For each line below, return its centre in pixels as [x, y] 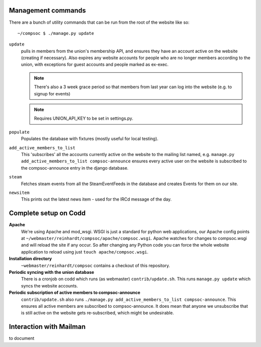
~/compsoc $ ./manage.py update [56, 33]
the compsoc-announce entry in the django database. [75, 168]
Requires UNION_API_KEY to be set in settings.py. [84, 118]
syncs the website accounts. [50, 285]
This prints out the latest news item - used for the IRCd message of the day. [96, 199]
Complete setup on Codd [47, 213]
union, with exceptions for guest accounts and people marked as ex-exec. [95, 64]
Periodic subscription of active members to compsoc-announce [75, 293]
